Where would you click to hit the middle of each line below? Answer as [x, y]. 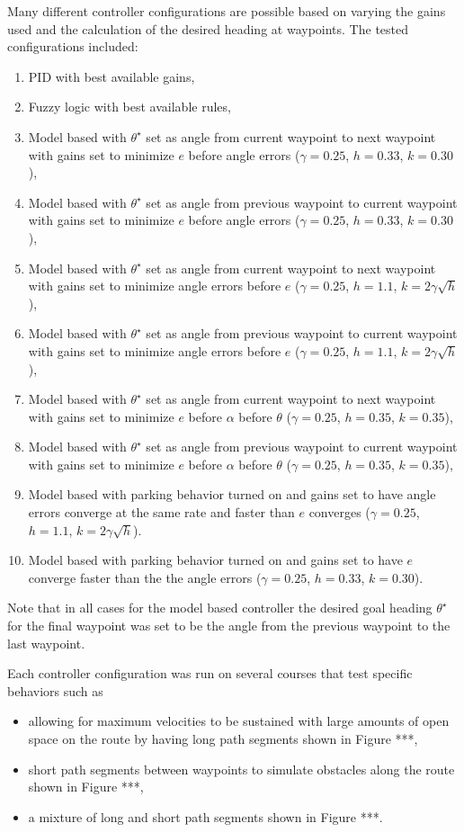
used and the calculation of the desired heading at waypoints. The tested [208, 28]
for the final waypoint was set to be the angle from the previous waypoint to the [229, 626]
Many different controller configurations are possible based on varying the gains [227, 11]
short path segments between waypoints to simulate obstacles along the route [241, 769]
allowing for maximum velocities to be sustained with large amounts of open [239, 721]
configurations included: [73, 46]
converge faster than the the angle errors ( [145, 577]
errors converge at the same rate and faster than [161, 512]
